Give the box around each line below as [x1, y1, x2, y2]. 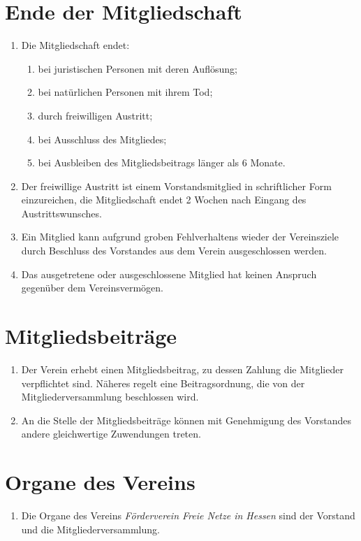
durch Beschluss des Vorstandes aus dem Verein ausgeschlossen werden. [21, 243, 327, 258]
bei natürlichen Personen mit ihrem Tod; [38, 85, 213, 99]
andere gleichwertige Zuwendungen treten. [21, 426, 201, 441]
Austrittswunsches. [21, 205, 102, 220]
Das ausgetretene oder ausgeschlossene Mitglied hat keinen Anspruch [21, 266, 317, 281]
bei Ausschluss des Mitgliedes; [38, 131, 167, 146]
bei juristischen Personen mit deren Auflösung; [38, 61, 237, 75]
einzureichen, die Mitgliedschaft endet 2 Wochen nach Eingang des [21, 192, 307, 207]
